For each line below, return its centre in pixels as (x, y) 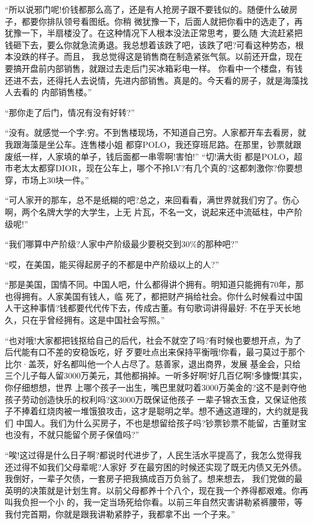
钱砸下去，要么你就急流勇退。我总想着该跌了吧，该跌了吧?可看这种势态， (150, 44)
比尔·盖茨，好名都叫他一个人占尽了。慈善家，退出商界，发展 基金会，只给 (153, 363)
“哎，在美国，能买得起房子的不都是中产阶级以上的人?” (112, 264)
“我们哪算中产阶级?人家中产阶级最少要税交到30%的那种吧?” (122, 244)
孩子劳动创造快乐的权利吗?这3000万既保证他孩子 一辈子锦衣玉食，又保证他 (152, 399)
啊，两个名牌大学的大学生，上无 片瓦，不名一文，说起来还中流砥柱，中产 (150, 211)
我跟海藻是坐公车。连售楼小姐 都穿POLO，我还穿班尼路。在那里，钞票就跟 (153, 144)
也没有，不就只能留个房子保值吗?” (72, 434)
